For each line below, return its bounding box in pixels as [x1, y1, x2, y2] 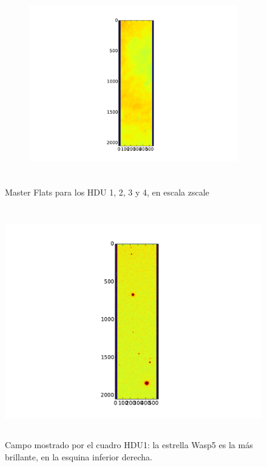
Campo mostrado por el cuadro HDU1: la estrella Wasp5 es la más [5, 438, 253, 451]
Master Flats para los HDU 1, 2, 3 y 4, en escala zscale [5, 185, 209, 198]
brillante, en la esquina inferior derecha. [5, 450, 152, 463]
